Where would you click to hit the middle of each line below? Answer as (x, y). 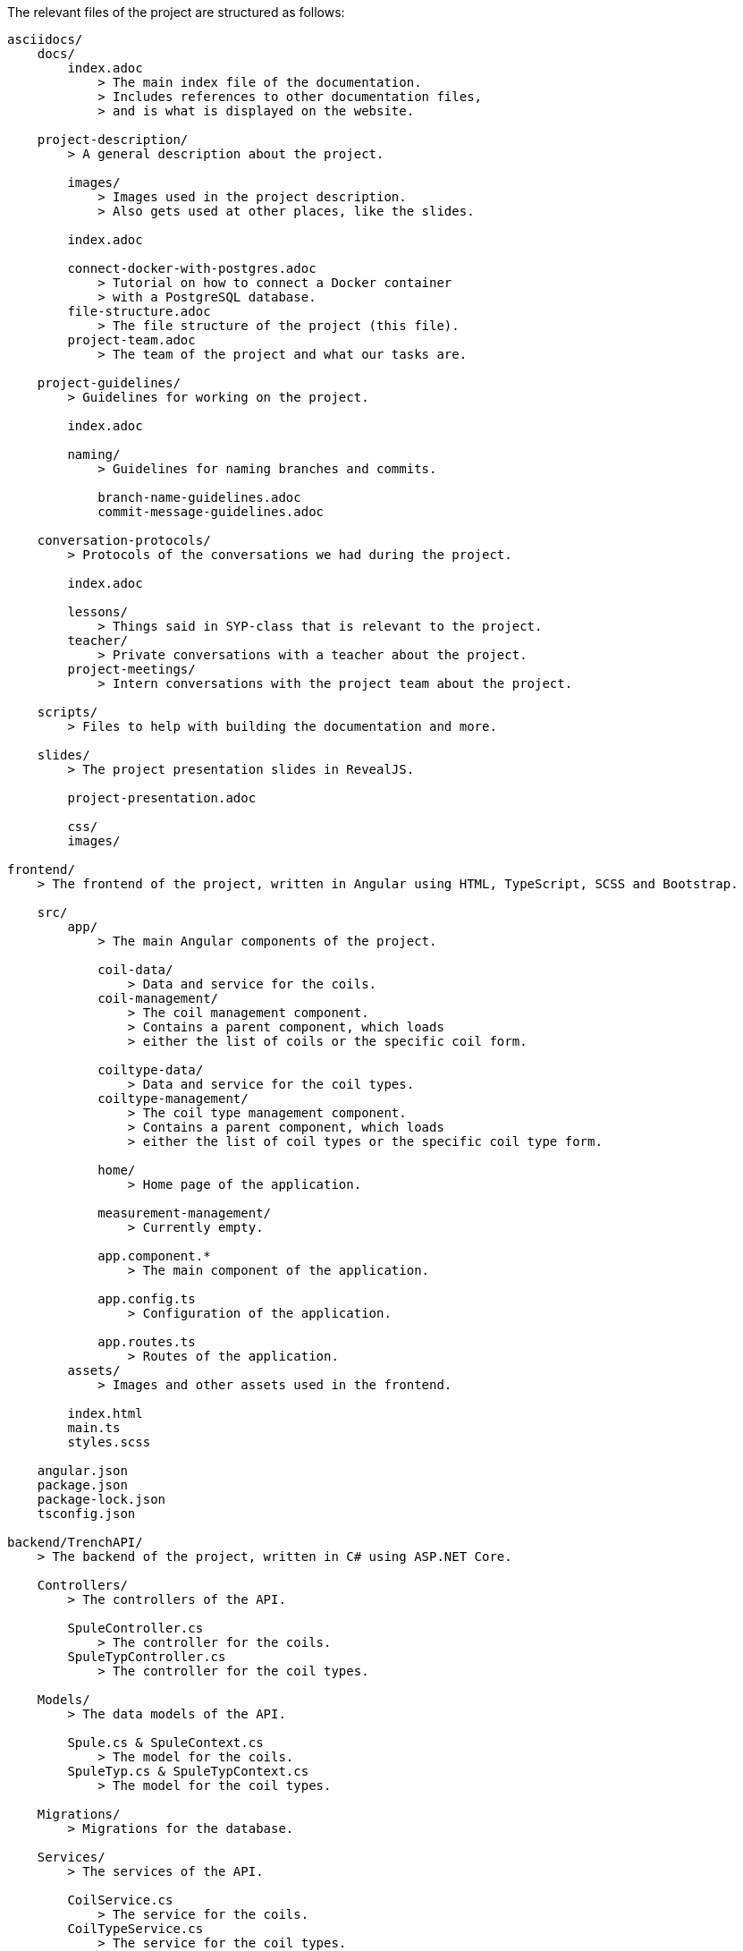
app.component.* (154, 1256)
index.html (105, 1413)
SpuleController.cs (135, 1628)
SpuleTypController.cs (147, 1657)
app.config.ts (147, 1299)
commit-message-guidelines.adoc (211, 512)
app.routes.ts (147, 1342)
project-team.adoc (131, 340)
